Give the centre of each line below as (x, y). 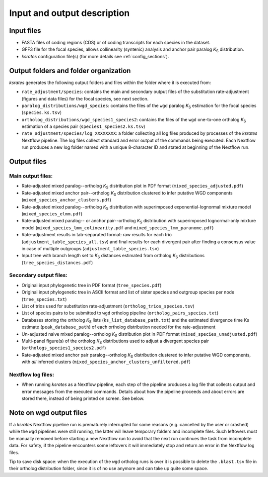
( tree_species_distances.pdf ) (57, 262)
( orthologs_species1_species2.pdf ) (64, 348)
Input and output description (69, 13)
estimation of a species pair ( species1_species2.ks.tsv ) (84, 126)
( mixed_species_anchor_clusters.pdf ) (67, 200)
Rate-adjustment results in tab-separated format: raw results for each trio (97, 235)
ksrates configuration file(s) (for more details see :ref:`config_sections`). (95, 56)
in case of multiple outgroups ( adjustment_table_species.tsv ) (90, 248)
